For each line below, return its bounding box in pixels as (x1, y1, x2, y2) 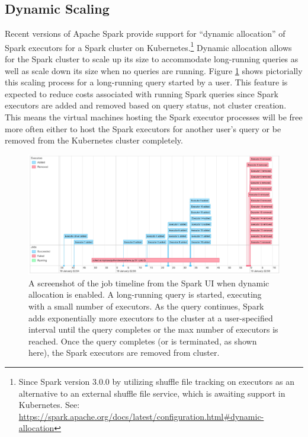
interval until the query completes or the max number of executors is (28, 323, 278, 336)
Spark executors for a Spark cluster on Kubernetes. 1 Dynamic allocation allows (5, 39, 292, 53)
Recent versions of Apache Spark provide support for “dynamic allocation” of (5, 27, 285, 40)
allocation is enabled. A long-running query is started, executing (28, 288, 262, 301)
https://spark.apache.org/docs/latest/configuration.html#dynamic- (18, 410, 264, 422)
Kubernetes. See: (18, 398, 80, 411)
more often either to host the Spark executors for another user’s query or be (5, 122, 281, 135)
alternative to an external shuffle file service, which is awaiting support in (18, 387, 285, 399)
